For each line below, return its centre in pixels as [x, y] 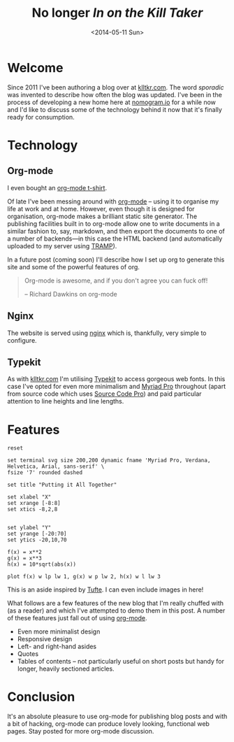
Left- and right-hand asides [57, 647]
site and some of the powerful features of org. [73, 266]
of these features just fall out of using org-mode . [77, 618]
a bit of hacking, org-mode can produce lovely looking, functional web [108, 724]
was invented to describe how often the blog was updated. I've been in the [115, 94]
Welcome [35, 67]
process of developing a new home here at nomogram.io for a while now [112, 102]
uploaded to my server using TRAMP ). [62, 245]
